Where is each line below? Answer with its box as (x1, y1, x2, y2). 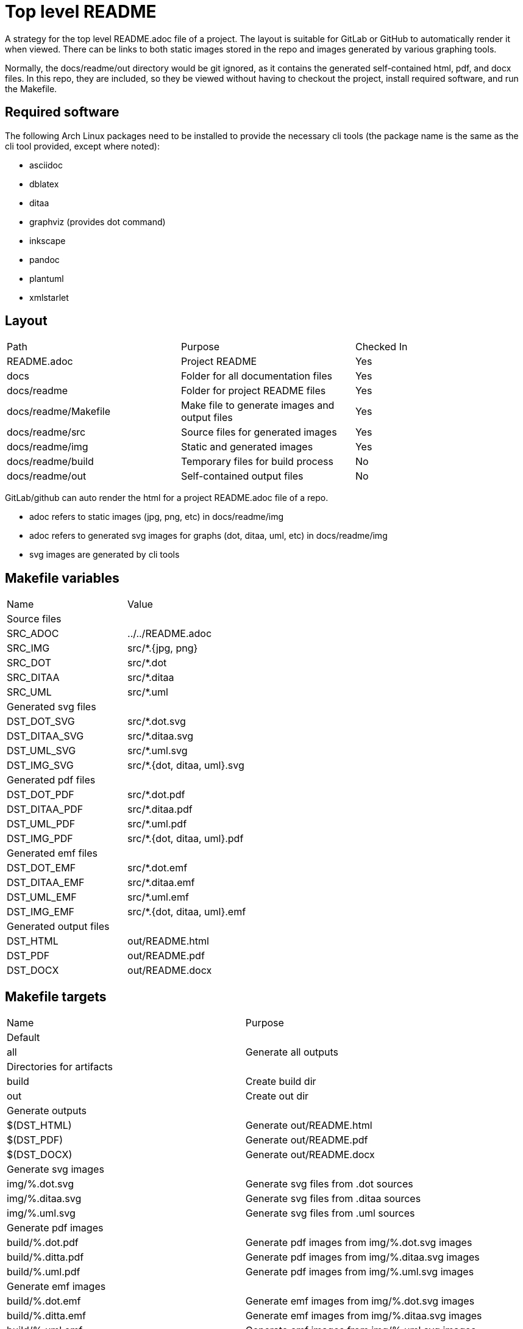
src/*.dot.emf (127, 862, 188, 874)
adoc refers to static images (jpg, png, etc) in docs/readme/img (29, 511, 284, 522)
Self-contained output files (180, 470, 304, 483)
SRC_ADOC (7, 627, 59, 640)
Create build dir (245, 1075, 316, 1088)
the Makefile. (5, 83, 57, 94)
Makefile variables (5, 570, 119, 586)
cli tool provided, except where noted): (5, 140, 160, 151)
